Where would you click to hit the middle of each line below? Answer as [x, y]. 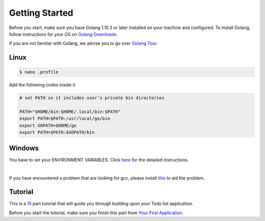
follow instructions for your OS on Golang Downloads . [63, 34]
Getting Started [41, 13]
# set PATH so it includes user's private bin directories [92, 98]
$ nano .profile [39, 72]
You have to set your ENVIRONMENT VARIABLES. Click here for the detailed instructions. [99, 159]
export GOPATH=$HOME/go [48, 125]
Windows [24, 148]
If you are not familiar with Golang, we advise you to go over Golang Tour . [83, 43]
